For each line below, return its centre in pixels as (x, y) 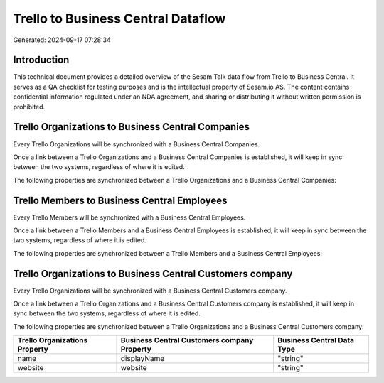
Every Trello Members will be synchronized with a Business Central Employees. (129, 217)
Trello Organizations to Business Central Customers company (153, 274)
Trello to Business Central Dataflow (119, 18)
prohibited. (29, 107)
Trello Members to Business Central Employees (120, 200)
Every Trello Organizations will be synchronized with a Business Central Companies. (136, 144)
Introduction (41, 60)
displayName (143, 359)
